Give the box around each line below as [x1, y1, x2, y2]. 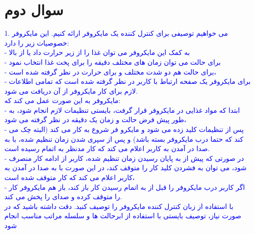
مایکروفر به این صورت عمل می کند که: [4, 95, 121, 105]
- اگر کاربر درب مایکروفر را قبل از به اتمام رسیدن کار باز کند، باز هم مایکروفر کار [4, 182, 245, 192]
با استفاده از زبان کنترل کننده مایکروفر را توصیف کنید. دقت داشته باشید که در [4, 201, 233, 211]
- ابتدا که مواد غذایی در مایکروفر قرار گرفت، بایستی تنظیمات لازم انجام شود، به [4, 104, 240, 115]
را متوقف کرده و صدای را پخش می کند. [4, 191, 122, 202]
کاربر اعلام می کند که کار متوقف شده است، [4, 172, 135, 182]
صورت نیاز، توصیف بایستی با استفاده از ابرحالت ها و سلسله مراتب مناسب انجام [4, 210, 241, 221]
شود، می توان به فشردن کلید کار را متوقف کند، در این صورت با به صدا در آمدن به [4, 162, 247, 173]
